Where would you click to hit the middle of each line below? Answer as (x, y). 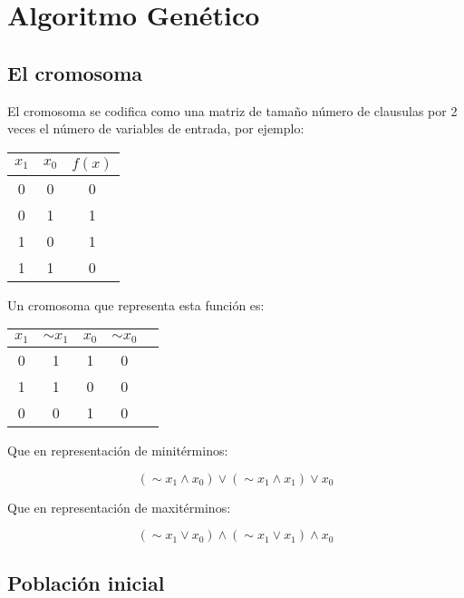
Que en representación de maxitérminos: (119, 507)
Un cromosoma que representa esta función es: (136, 304)
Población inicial (86, 582)
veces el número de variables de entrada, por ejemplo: (156, 128)
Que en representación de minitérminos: (118, 451)
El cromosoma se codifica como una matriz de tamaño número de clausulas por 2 (232, 110)
